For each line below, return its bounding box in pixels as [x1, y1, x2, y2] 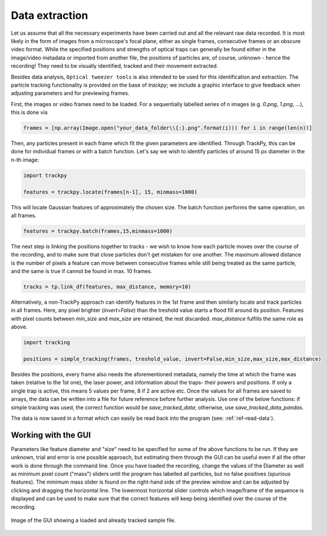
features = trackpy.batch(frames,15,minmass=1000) [23, 228, 173, 234]
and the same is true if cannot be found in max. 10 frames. [11, 268, 153, 275]
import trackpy [23, 172, 67, 179]
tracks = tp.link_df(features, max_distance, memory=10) [23, 284, 191, 290]
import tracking [23, 339, 71, 346]
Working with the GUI [11, 430, 91, 440]
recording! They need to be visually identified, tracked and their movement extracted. [11, 63, 219, 70]
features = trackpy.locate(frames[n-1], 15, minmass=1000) [23, 189, 197, 195]
